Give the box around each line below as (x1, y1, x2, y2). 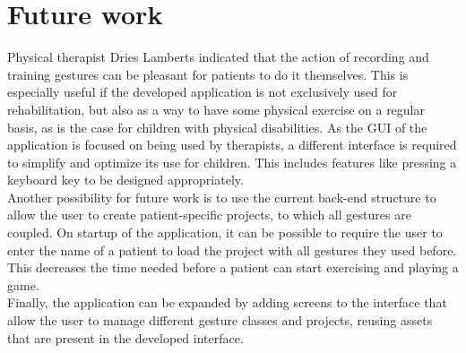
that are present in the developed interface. (7, 328, 244, 347)
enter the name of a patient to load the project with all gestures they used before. (7, 240, 457, 259)
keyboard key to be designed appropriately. (7, 170, 244, 189)
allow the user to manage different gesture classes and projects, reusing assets (7, 311, 433, 330)
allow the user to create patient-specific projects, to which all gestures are (7, 205, 411, 224)
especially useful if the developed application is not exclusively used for (7, 82, 398, 101)
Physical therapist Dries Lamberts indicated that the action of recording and (7, 47, 429, 66)
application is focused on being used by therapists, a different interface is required (7, 135, 457, 154)
